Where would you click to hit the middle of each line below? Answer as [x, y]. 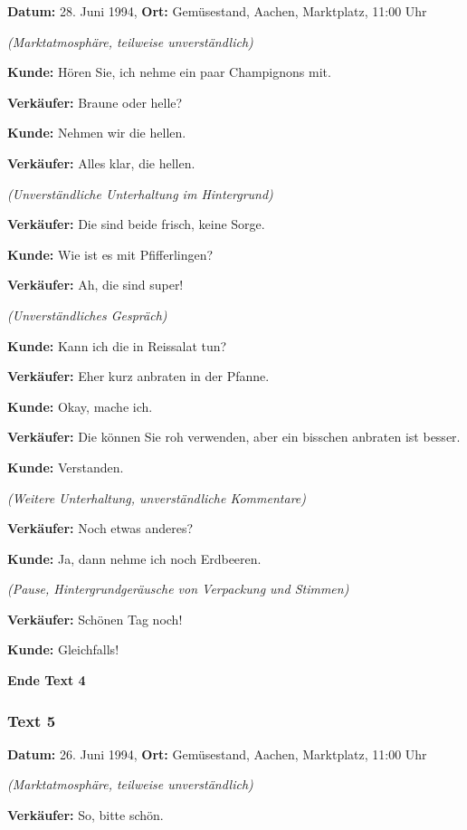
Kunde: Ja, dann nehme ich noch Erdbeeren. [134, 558]
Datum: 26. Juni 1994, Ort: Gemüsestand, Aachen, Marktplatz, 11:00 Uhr [217, 754]
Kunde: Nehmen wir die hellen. [97, 133]
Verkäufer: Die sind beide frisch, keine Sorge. [136, 224]
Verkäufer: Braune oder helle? [95, 102]
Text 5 [32, 720]
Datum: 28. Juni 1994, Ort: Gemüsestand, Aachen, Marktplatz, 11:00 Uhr [217, 11]
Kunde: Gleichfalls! [63, 649]
